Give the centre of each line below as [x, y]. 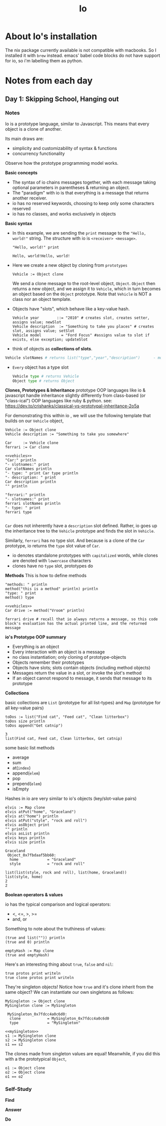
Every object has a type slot [40, 367]
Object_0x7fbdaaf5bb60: [32, 855]
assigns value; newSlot [37, 322]
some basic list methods [30, 748]
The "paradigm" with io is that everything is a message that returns [81, 193]
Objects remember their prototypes [48, 662]
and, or [20, 919]
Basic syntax [19, 223]
